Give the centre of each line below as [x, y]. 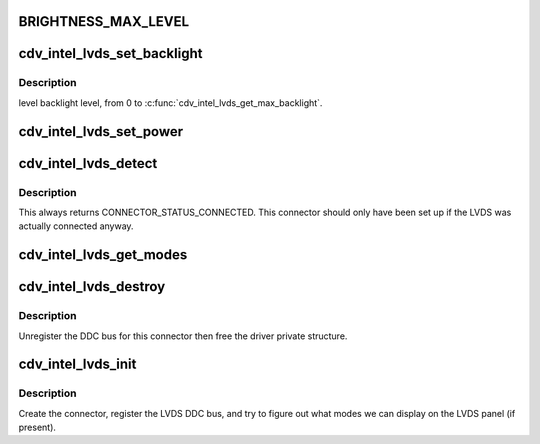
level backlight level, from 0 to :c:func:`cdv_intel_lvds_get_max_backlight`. [170, 102]
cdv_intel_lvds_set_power [101, 131]
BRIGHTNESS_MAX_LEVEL [104, 21]
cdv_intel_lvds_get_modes [103, 255]
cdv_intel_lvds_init [77, 364]
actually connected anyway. [76, 226]
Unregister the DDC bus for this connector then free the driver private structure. [183, 336]
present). [37, 427]
